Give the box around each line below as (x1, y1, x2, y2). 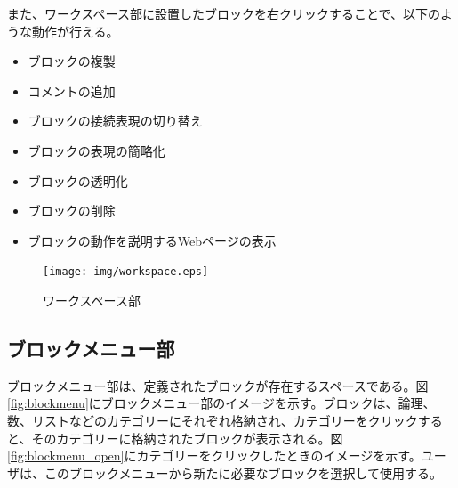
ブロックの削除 (28, 201, 116, 220)
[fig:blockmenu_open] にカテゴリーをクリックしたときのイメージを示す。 (7, 446, 422, 465)
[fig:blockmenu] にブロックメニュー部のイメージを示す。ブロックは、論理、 (7, 394, 436, 412)
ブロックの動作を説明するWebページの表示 (28, 231, 277, 249)
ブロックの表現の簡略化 (28, 141, 165, 159)
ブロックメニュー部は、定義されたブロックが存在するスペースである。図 (7, 376, 429, 394)
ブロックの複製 (28, 52, 116, 70)
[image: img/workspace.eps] (43, 265, 209, 279)
